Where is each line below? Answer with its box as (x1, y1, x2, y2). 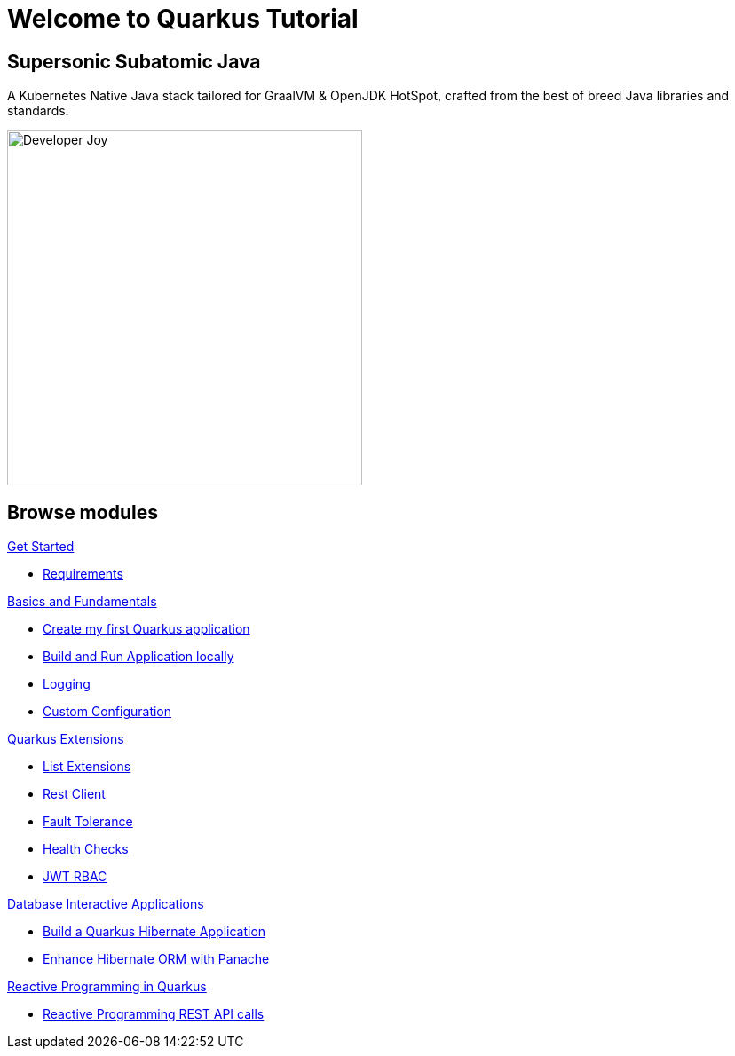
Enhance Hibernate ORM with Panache (43, 951, 270, 967)
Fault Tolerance (43, 814, 133, 830)
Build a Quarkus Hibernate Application (43, 924, 266, 940)
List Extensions (43, 759, 131, 775)
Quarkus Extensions (7, 731, 124, 747)
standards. (7, 103, 69, 119)
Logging (43, 676, 91, 692)
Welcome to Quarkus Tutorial (7, 4, 359, 34)
